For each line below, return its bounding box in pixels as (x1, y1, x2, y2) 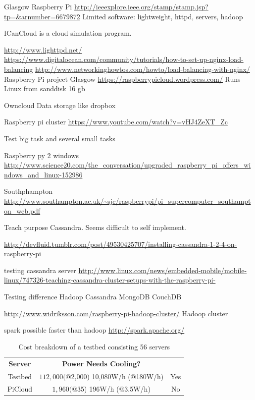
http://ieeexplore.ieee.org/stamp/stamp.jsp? (74, 1, 208, 11)
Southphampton (4, 186, 53, 196)
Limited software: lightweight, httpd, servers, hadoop (82, 11, 243, 21)
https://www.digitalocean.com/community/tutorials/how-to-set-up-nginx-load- (4, 54, 244, 64)
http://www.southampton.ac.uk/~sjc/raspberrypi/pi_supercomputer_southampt (4, 195, 251, 206)
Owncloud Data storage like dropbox (4, 100, 116, 110)
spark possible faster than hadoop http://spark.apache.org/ (4, 325, 185, 335)
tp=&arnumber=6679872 (4, 11, 80, 21)
